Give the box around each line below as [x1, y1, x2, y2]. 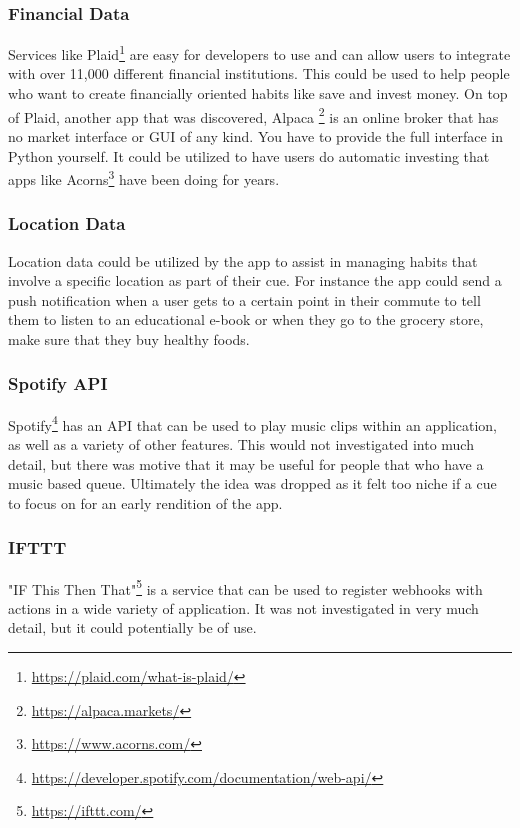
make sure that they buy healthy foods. [8, 328, 250, 349]
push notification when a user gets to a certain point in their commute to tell [8, 289, 481, 310]
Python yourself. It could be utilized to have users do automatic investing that [8, 145, 490, 166]
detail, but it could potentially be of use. [8, 617, 257, 638]
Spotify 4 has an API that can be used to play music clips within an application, [8, 411, 498, 435]
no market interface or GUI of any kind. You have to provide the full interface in [8, 125, 503, 146]
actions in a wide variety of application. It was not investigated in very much [8, 597, 479, 618]
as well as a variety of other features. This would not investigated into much [8, 434, 474, 454]
